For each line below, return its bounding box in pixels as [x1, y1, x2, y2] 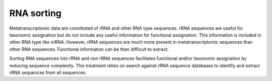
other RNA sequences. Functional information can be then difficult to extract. [9, 46, 169, 52]
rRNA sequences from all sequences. [9, 69, 87, 75]
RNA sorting [9, 8, 62, 19]
